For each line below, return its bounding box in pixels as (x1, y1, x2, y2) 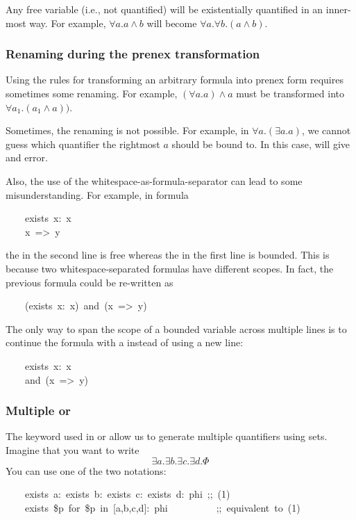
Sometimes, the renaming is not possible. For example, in (6, 123, 249, 138)
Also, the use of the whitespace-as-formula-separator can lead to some (6, 173, 303, 188)
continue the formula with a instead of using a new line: (6, 335, 244, 350)
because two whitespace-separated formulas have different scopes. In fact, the (6, 261, 334, 275)
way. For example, (29, 15, 106, 30)
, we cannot (301, 123, 351, 138)
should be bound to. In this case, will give (171, 136, 350, 151)
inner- (325, 2, 351, 16)
